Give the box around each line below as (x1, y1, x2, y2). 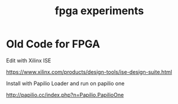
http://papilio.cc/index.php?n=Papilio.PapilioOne (6, 91, 124, 98)
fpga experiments (54, 4, 144, 18)
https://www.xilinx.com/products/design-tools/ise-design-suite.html (6, 68, 173, 75)
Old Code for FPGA (6, 37, 101, 51)
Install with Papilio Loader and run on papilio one (6, 80, 125, 87)
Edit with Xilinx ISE (6, 57, 51, 64)
